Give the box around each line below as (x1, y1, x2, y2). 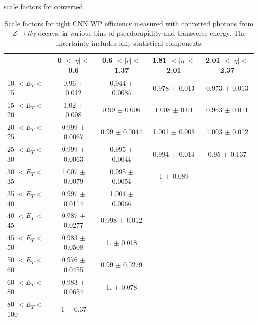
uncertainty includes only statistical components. (55, 37, 203, 48)
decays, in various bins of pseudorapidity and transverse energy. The (38, 28, 246, 38)
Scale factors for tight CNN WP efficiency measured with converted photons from (4, 18, 254, 28)
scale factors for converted (4, 1, 83, 11)
